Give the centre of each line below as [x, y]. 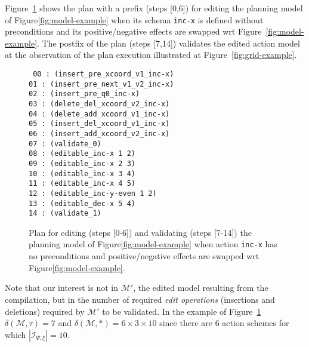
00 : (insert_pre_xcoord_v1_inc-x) [103, 74]
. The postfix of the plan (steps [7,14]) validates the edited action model [169, 43]
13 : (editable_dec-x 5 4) [82, 203]
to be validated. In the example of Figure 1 [182, 311]
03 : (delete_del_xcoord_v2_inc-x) [99, 104]
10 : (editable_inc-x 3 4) [82, 173]
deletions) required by [45, 311]
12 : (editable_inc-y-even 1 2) [93, 193]
